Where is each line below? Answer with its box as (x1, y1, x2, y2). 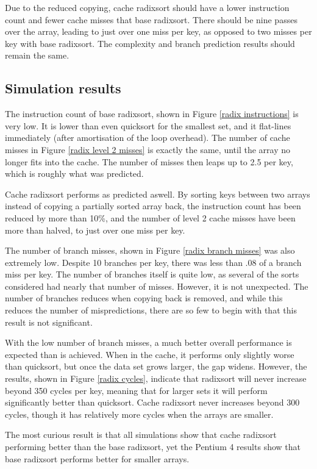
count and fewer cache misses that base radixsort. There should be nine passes (5, 13, 297, 26)
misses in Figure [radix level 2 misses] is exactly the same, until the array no (5, 143, 290, 156)
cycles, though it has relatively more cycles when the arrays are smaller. (5, 407, 274, 420)
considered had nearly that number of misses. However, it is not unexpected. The (5, 279, 308, 292)
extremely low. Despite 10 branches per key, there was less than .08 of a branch (5, 256, 302, 268)
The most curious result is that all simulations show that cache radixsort (5, 428, 277, 441)
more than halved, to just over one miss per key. (5, 223, 185, 236)
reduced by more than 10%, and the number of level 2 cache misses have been (5, 211, 296, 224)
